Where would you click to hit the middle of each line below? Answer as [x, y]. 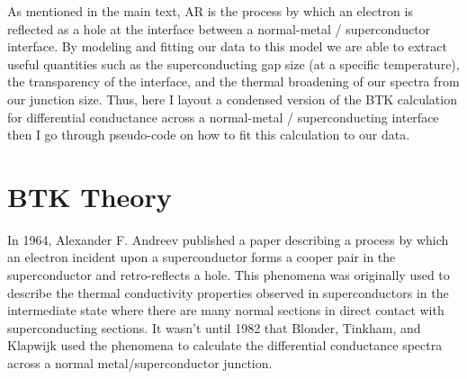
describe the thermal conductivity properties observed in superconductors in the [228, 292]
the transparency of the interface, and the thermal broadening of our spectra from [233, 81]
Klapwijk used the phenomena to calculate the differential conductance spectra [225, 345]
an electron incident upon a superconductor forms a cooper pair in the [202, 257]
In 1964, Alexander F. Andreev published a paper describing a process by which [228, 239]
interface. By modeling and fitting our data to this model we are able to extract [227, 46]
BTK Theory [90, 196]
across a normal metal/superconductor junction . [140, 363]
